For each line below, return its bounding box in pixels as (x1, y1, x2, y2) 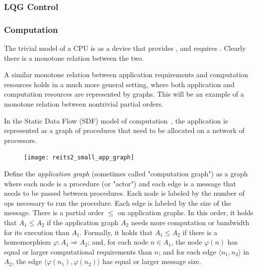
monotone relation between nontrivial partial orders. (4, 99, 164, 109)
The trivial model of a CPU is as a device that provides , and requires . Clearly (4, 43, 246, 53)
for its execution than (4, 227, 70, 237)
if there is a (182, 227, 218, 237)
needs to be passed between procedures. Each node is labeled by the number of (4, 188, 245, 198)
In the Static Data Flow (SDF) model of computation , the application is (4, 115, 228, 126)
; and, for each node (87, 237, 149, 247)
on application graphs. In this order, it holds (118, 207, 254, 218)
